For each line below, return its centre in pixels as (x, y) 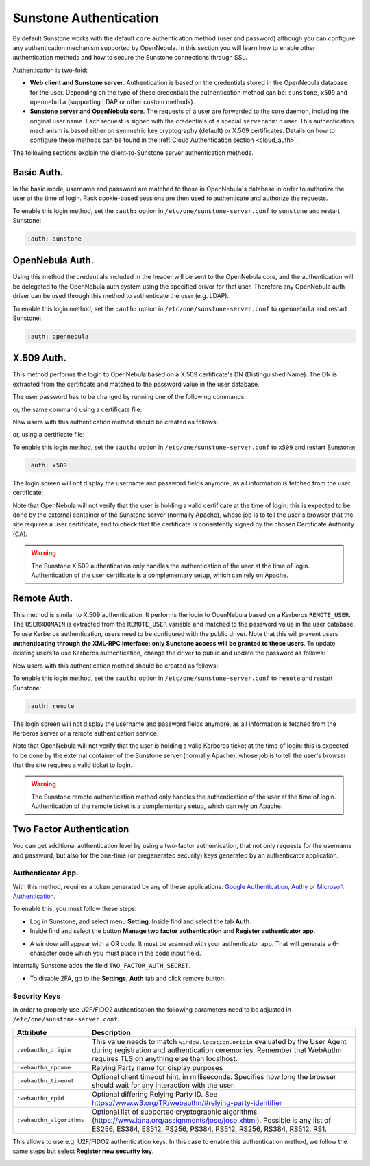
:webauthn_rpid (40, 1098)
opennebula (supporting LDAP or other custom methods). (112, 101)
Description (111, 1032)
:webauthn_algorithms (51, 1120)
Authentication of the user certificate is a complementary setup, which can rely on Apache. (160, 575)
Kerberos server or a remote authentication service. (86, 733)
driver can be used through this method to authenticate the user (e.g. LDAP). (121, 296)
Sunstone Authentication (86, 18)
